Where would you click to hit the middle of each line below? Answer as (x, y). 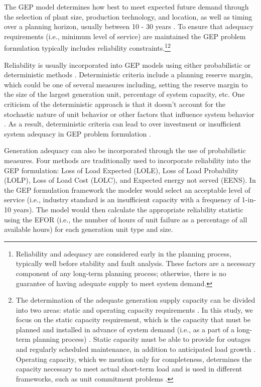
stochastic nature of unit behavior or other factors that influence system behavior (129, 114)
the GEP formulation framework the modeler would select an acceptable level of (127, 189)
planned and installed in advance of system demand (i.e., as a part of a (125, 329)
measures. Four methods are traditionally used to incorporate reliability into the (127, 160)
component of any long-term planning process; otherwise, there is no (121, 273)
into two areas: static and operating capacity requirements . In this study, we (134, 309)
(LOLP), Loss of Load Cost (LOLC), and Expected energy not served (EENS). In (130, 180)
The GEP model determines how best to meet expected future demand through (126, 7)
